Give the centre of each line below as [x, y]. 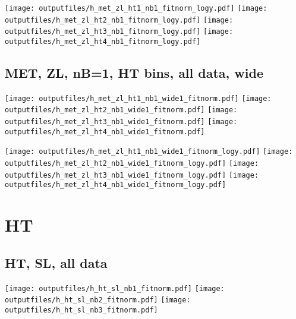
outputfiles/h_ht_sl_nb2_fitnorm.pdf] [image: [98, 300]
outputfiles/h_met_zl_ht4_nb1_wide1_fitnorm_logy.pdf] [116, 185]
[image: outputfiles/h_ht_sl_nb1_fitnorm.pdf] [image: [115, 288]
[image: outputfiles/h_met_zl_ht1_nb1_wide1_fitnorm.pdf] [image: [138, 98]
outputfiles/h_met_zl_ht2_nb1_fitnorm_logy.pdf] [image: [119, 20]
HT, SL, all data [56, 262]
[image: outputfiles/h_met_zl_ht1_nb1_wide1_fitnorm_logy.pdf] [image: [149, 152]
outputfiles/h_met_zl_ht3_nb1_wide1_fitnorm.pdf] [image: [121, 122]
